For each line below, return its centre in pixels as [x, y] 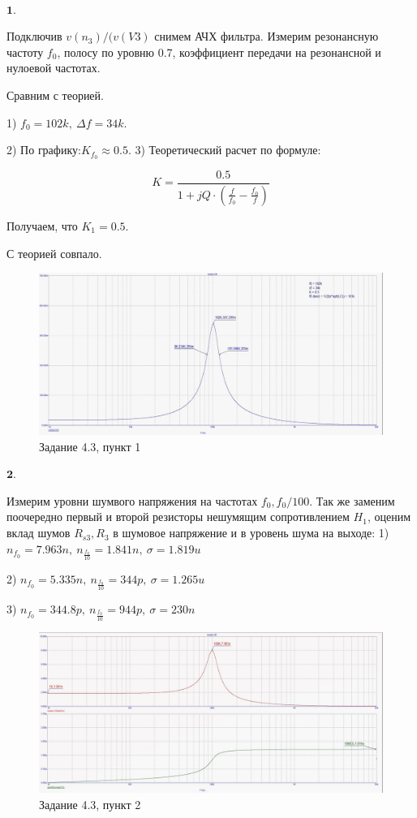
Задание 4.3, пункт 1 [90, 446]
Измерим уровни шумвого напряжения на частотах [132, 500]
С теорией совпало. [54, 253]
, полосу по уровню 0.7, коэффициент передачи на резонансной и [219, 52]
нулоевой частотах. [54, 68]
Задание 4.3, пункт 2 [90, 804]
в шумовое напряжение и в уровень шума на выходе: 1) [251, 533]
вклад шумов [39, 533]
